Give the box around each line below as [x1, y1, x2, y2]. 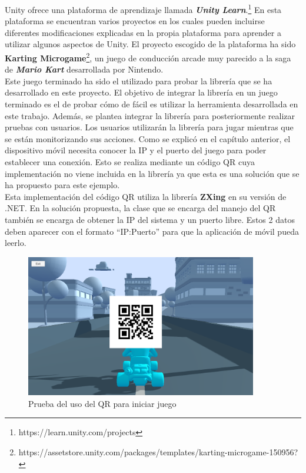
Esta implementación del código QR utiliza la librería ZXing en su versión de [5, 190, 287, 202]
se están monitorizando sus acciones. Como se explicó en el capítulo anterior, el [5, 132, 291, 144]
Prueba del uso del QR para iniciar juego [28, 397, 177, 409]
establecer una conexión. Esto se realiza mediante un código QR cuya [5, 156, 255, 168]
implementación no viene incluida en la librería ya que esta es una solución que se [5, 167, 300, 179]
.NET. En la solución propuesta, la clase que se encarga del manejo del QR [5, 202, 276, 214]
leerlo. [5, 236, 26, 249]
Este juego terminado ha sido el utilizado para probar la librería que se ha [5, 74, 272, 87]
